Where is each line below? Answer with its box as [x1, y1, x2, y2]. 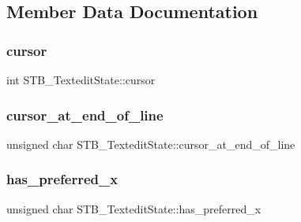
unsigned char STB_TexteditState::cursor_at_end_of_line [6, 135, 295, 152]
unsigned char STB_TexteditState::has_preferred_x [6, 200, 261, 216]
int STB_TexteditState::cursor [6, 72, 156, 87]
